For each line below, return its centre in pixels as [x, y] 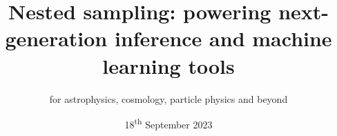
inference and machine [223, 38]
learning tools [168, 65]
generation [56, 38]
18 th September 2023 [168, 123]
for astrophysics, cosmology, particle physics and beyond [168, 98]
